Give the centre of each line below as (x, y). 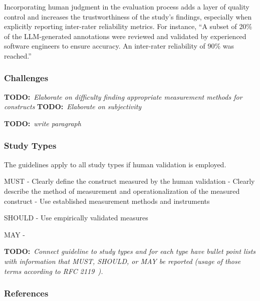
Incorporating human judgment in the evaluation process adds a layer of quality (127, 7)
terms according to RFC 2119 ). (54, 271)
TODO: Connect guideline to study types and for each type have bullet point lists (130, 251)
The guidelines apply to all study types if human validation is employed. (115, 164)
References (26, 293)
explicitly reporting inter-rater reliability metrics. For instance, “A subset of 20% (128, 26)
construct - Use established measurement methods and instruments (107, 201)
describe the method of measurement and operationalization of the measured (122, 191)
